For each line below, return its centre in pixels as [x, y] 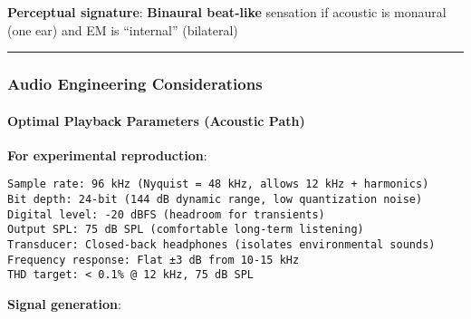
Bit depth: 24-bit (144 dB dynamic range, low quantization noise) [215, 200]
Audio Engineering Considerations [135, 84]
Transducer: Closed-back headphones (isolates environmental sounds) [221, 245]
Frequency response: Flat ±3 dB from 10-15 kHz [154, 260]
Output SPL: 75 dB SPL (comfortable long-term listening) [186, 230]
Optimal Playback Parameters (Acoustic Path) [156, 120]
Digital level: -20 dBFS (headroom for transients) [166, 214]
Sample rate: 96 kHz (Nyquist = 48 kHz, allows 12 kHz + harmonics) [218, 184]
